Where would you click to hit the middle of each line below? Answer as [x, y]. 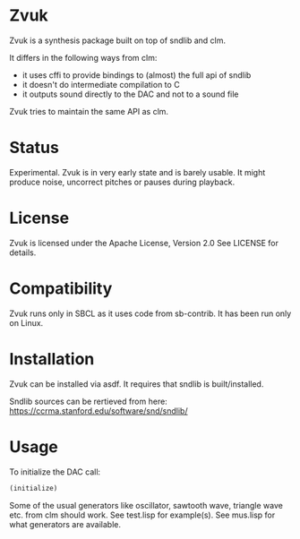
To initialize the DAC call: [55, 472]
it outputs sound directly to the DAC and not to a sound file [130, 94]
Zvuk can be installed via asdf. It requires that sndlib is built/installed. [137, 384]
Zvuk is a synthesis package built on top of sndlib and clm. [118, 40]
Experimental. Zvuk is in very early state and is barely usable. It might [137, 172]
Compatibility [61, 288]
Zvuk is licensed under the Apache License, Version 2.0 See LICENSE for [144, 243]
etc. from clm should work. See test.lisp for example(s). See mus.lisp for [142, 515]
